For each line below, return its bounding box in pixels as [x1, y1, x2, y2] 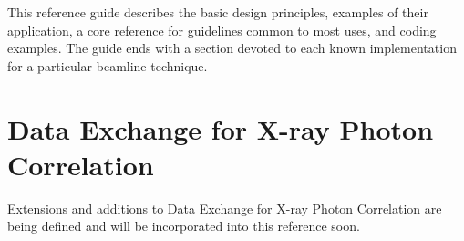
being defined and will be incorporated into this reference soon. [7, 216, 360, 236]
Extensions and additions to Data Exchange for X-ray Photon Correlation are [7, 198, 442, 217]
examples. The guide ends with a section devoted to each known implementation [7, 38, 457, 58]
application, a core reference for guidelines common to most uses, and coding [7, 20, 437, 39]
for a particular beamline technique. [7, 56, 208, 75]
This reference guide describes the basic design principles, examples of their [7, 3, 428, 21]
